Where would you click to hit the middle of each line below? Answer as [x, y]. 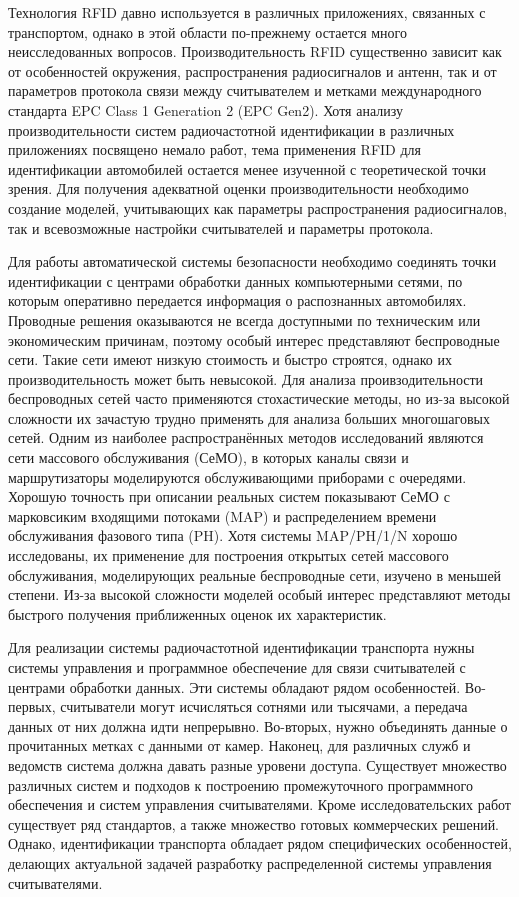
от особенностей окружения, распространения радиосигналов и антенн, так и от [252, 70]
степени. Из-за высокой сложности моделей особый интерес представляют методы [259, 594]
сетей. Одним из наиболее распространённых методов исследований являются [246, 437]
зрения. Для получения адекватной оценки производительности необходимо [238, 188]
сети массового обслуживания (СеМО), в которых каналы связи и [208, 457]
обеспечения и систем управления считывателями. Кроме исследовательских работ [259, 804]
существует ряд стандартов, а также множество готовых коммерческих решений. [254, 823]
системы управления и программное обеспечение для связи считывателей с [237, 667]
